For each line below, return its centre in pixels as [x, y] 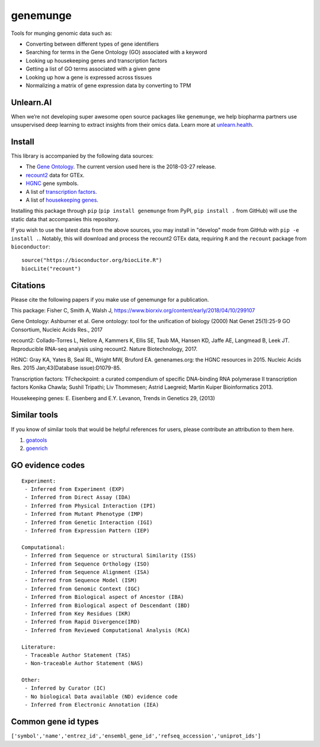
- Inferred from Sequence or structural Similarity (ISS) [111, 556]
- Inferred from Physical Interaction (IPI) [90, 506]
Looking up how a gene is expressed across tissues [89, 77]
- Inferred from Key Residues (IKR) [78, 613]
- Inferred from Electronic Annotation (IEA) [92, 705]
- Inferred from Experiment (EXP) [75, 489]
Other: [31, 680]
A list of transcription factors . [61, 191]
